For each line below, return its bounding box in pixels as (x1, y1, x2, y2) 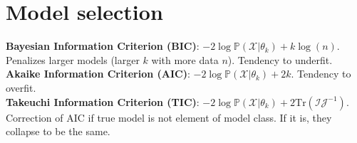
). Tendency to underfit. (227, 52, 333, 67)
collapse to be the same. (6, 124, 110, 139)
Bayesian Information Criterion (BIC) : (6, 38, 200, 53)
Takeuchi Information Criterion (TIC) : (6, 94, 200, 109)
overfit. (6, 80, 36, 95)
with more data (151, 52, 219, 67)
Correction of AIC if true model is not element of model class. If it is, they (6, 110, 332, 125)
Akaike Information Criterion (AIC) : (6, 66, 190, 81)
